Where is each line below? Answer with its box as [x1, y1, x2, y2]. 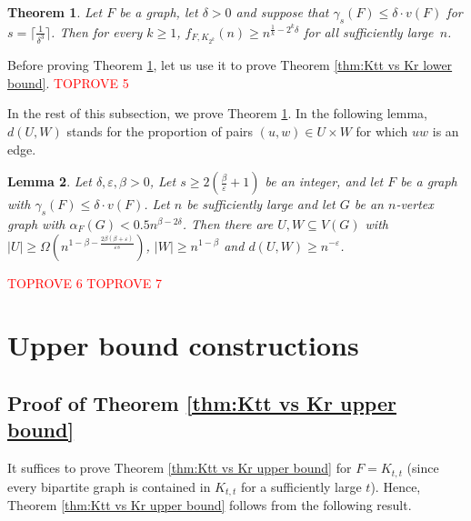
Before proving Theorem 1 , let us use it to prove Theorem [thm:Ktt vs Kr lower [7, 55, 453, 75]
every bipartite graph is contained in [7, 476, 211, 496]
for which [356, 121, 408, 140]
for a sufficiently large [240, 476, 362, 496]
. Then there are [182, 214, 274, 233]
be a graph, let [119, 3, 198, 21]
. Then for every [51, 22, 143, 41]
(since [406, 458, 439, 477]
